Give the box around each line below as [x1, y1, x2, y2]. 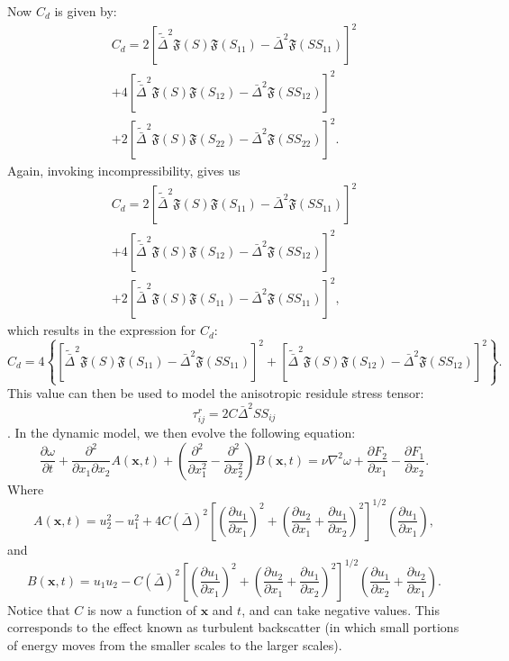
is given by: [54, 2, 117, 20]
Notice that [7, 600, 70, 619]
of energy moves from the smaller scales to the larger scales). [7, 635, 342, 654]
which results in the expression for [7, 321, 196, 340]
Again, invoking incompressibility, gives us [7, 161, 241, 180]
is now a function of [86, 600, 196, 619]
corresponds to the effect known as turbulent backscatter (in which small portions [7, 618, 459, 637]
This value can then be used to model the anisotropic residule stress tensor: [7, 384, 424, 403]
